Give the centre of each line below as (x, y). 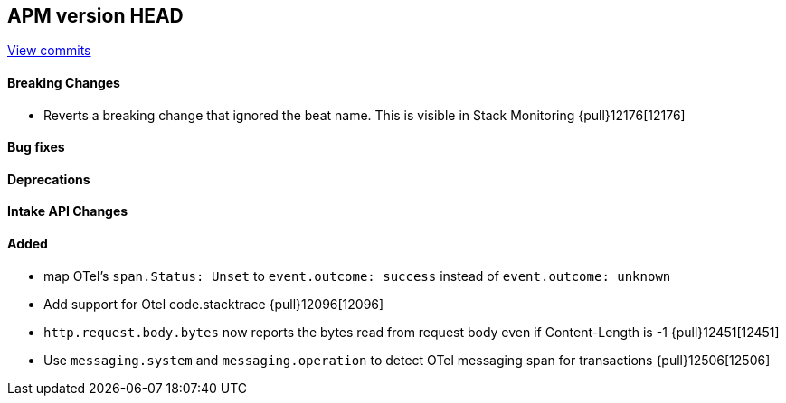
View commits (49, 51)
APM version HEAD (95, 16)
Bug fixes (36, 147)
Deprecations (49, 179)
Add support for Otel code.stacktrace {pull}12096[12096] (214, 304)
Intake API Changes (68, 211)
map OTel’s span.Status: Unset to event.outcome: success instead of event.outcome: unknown (357, 276)
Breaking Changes (64, 83)
